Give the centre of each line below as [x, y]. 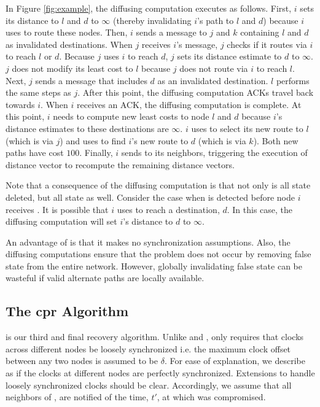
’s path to [216, 20]
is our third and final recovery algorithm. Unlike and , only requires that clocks [155, 337]
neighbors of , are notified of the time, [77, 397]
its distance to [32, 20]
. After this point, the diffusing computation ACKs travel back [196, 92]
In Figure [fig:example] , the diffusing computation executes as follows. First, [149, 8]
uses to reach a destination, [168, 209]
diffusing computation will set [61, 221]
